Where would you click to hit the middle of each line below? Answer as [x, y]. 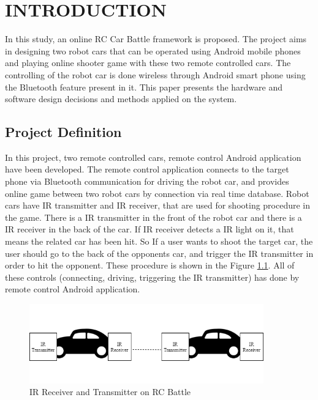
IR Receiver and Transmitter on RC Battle [110, 392]
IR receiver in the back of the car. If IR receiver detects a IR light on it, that [150, 229]
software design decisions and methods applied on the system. [121, 99]
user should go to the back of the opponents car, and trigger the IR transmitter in [159, 253]
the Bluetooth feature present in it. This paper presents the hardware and [144, 87]
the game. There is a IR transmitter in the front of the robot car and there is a [153, 217]
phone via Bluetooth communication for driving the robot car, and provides [147, 181]
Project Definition [63, 132]
